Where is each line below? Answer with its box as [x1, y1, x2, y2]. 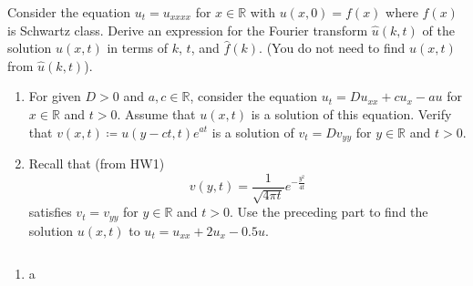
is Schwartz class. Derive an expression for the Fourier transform [7, 20, 368, 39]
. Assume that [117, 104, 196, 123]
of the [422, 20, 455, 39]
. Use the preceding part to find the [230, 202, 428, 221]
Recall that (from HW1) [28, 154, 165, 173]
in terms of [107, 38, 169, 57]
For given [28, 87, 81, 106]
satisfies [28, 202, 72, 221]
